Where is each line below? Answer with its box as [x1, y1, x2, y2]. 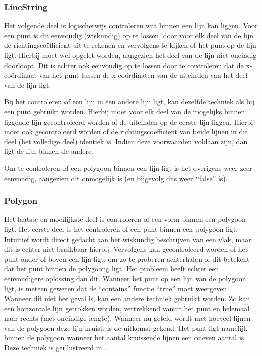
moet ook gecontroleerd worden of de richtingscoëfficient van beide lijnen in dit [4, 126, 248, 137]
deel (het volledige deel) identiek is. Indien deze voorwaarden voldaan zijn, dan [4, 136, 248, 146]
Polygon [4, 194, 38, 207]
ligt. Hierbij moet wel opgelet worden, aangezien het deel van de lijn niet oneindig [4, 50, 257, 60]
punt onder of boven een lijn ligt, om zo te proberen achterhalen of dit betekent [4, 253, 250, 264]
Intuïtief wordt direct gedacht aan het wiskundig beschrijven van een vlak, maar [4, 233, 251, 244]
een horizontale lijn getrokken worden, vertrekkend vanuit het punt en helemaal [4, 303, 250, 313]
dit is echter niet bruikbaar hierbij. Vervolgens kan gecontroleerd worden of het [4, 244, 248, 254]
